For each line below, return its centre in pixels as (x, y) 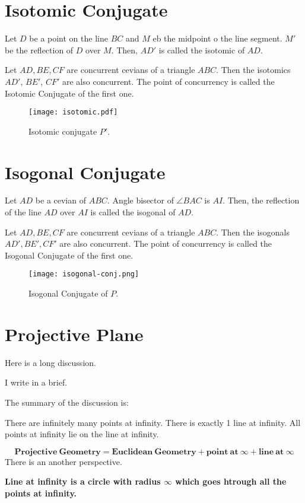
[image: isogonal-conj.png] (84, 274)
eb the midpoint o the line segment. (217, 38)
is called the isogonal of (133, 212)
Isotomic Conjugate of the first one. (69, 93)
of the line (23, 212)
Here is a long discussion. (50, 362)
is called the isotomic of (202, 50)
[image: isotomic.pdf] (73, 112)
